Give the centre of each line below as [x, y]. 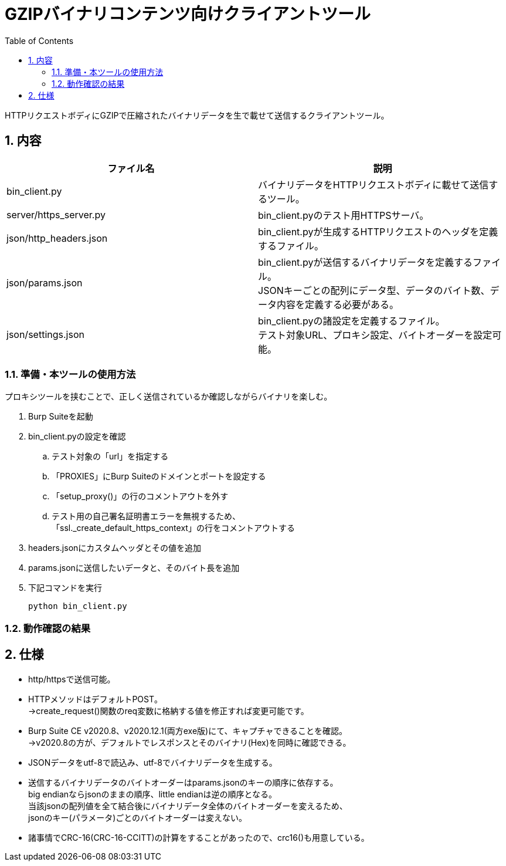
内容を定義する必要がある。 [338, 304]
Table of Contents [39, 40]
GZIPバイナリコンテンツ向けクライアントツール [188, 14]
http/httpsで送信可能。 [72, 679]
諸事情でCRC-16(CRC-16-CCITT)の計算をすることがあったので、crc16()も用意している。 [199, 837]
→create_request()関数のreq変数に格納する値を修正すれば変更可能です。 [169, 711]
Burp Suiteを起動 [61, 417]
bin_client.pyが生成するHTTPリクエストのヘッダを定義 [378, 231]
